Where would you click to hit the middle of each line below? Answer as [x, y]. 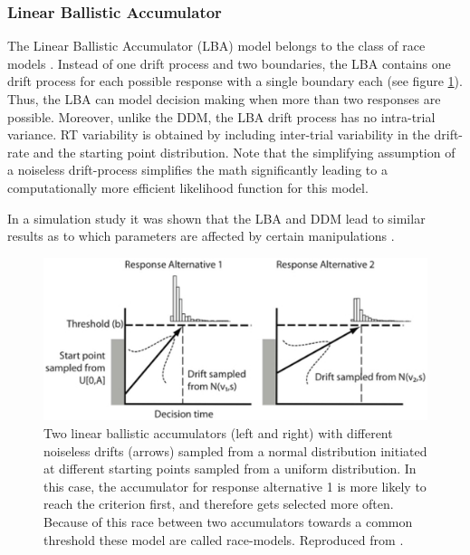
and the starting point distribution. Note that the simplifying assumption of [244, 152]
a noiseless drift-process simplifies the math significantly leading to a [197, 170]
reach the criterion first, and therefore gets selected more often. [219, 504]
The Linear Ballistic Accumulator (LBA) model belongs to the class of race [216, 46]
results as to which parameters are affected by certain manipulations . [201, 236]
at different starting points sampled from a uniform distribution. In [230, 469]
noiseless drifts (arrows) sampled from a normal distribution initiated [235, 450]
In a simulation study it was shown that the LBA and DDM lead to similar [216, 218]
